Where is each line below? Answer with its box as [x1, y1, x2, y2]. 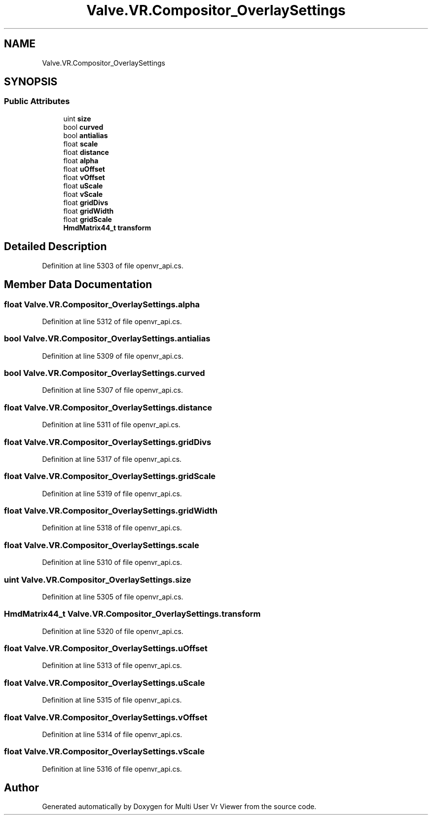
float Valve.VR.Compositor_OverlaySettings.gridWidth [4, 506, 218, 516]
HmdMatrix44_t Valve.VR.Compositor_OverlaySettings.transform [4, 609, 261, 619]
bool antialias [63, 131, 108, 140]
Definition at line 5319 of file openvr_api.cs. [42, 489, 182, 498]
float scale [63, 139, 98, 148]
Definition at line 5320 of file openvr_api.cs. [42, 627, 183, 635]
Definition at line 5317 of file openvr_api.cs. [42, 454, 182, 463]
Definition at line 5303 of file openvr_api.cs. [42, 261, 183, 270]
